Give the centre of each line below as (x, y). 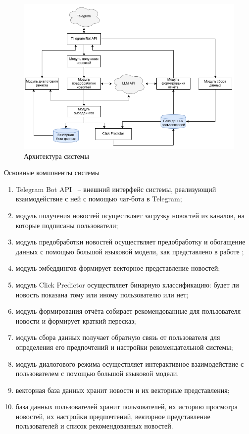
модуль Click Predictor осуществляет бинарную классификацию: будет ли (127, 284)
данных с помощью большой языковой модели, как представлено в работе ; (130, 251)
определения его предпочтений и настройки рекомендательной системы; (124, 347)
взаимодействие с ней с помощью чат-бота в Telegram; (99, 199)
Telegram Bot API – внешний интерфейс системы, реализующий (116, 189)
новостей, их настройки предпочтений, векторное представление (113, 416)
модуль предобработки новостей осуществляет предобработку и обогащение (130, 242)
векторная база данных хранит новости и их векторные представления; (123, 390)
